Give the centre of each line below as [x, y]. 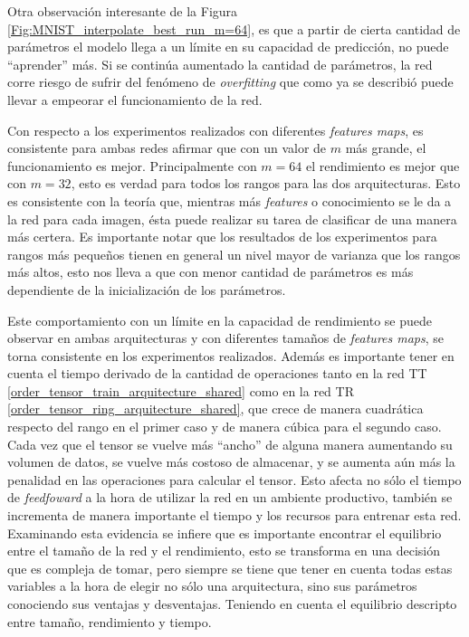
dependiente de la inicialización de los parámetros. [147, 289]
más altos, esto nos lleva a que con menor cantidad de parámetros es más [211, 272]
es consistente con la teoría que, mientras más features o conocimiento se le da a [230, 200]
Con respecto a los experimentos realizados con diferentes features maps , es [215, 130]
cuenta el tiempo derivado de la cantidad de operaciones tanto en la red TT [217, 373]
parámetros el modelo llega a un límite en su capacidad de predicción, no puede [228, 47]
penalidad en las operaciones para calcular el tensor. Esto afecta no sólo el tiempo [234, 479]
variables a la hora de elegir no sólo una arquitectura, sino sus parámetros [212, 586]
